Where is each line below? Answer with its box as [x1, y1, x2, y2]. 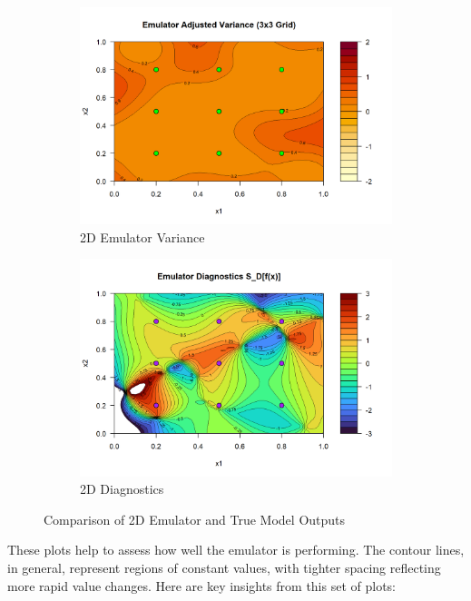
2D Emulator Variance [80, 227, 205, 246]
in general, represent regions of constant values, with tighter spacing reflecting [7, 557, 441, 576]
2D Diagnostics [80, 479, 164, 498]
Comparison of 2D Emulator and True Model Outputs [44, 509, 346, 528]
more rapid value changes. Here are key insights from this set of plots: [7, 576, 397, 595]
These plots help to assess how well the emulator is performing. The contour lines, [7, 540, 465, 559]
